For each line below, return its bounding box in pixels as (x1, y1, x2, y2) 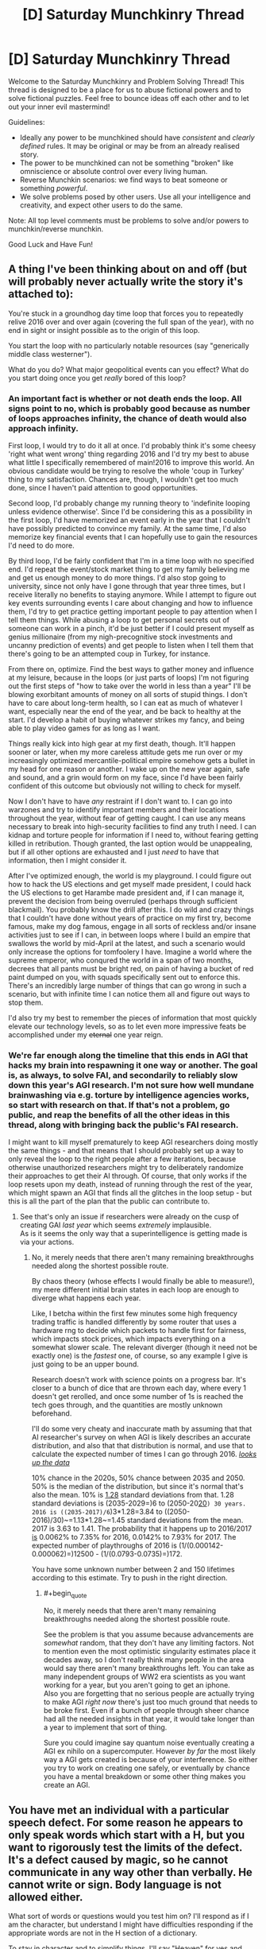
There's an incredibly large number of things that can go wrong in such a (8, 981, 247, 990)
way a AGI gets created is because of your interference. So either (43, 1755, 258, 1765)
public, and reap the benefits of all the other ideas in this (8, 1109, 230, 1120)
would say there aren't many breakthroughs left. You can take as (43, 1664, 255, 1673)
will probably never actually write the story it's (8, 275, 244, 289)
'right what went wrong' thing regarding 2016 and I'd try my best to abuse (8, 449, 250, 459)
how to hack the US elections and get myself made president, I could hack (8, 880, 252, 889)
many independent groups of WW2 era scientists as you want (43, 1672, 246, 1682)
